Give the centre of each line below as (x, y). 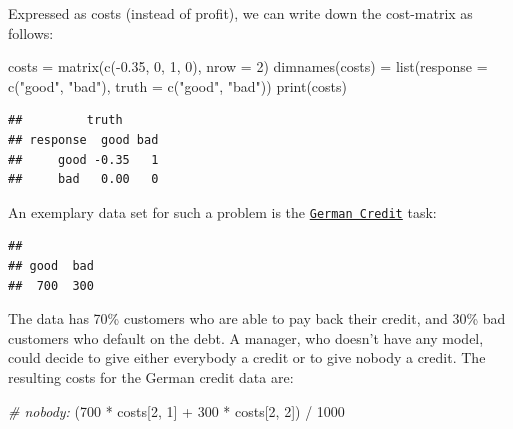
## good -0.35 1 (83, 159)
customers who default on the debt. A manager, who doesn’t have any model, (246, 337)
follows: (31, 32)
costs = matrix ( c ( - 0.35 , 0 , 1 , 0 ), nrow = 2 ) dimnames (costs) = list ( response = (248, 66)
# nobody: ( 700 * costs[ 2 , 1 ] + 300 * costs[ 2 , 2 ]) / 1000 (176, 410)
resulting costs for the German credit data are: (151, 376)
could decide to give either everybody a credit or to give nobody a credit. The (247, 357)
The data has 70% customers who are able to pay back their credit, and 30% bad (257, 318)
